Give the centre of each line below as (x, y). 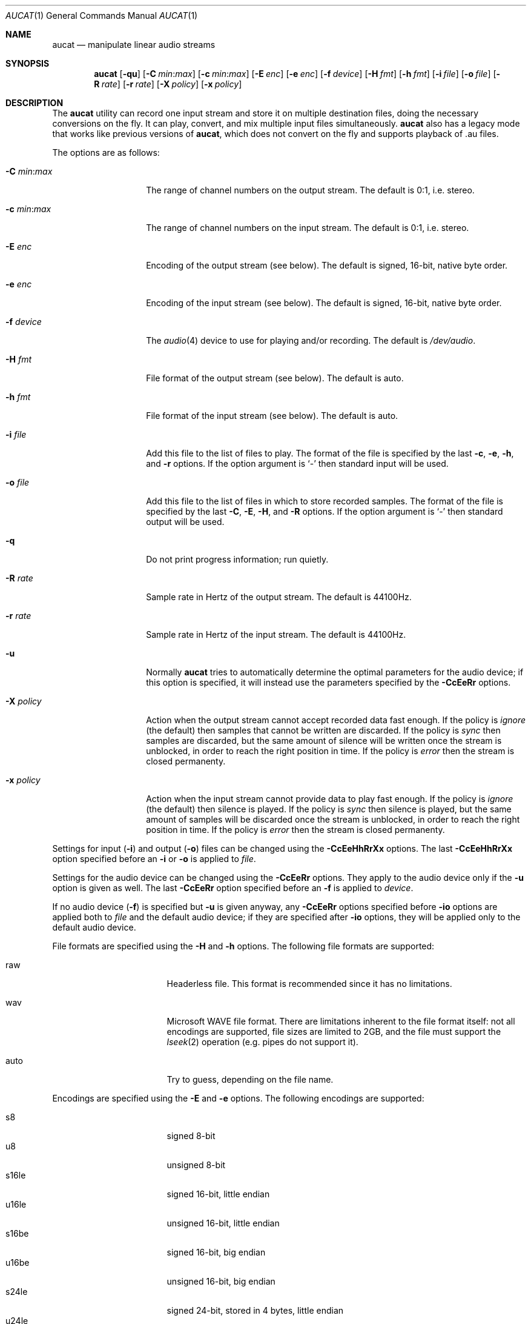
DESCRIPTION (35, 103)
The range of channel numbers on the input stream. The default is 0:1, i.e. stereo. (308, 228)
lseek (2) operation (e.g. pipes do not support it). (262, 1042)
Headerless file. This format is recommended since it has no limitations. (309, 984)
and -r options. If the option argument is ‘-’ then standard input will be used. (297, 463)
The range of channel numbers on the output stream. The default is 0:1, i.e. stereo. (310, 190)
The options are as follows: (106, 152)
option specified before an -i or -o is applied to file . (154, 859)
